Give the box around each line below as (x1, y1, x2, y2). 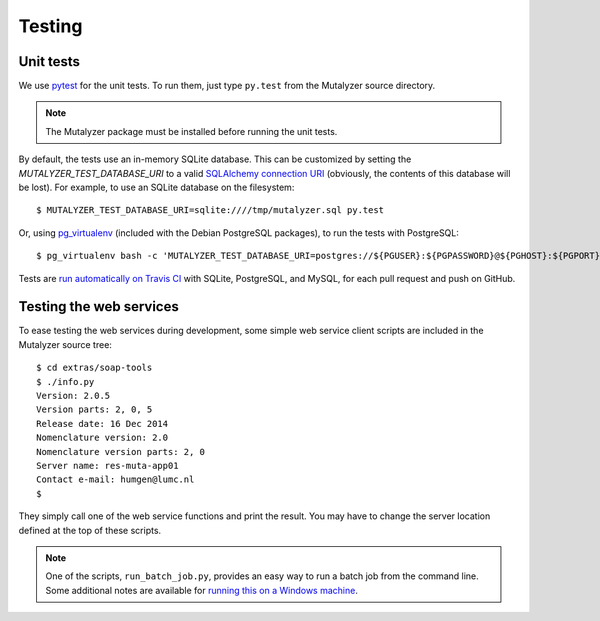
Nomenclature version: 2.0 (36, 432, 169, 444)
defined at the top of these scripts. (18, 524, 162, 536)
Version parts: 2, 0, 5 (36, 404, 153, 415)
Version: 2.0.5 (36, 390, 111, 402)
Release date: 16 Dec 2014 (36, 418, 169, 429)
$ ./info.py (36, 376, 95, 387)
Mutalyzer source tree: (18, 338, 112, 350)
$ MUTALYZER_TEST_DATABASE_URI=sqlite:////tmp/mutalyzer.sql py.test (36, 205, 385, 216)
